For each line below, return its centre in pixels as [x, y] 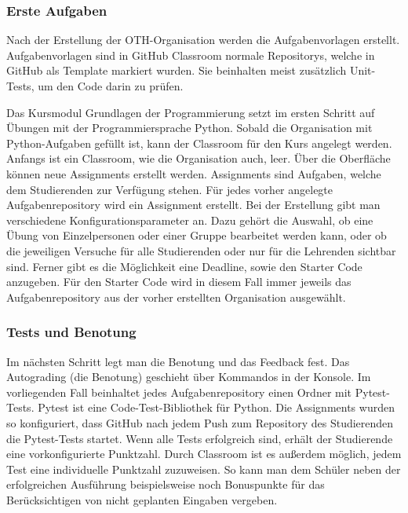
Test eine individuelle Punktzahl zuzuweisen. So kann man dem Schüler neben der [204, 469]
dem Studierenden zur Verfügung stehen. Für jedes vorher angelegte [170, 189]
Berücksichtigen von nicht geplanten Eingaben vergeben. [142, 499]
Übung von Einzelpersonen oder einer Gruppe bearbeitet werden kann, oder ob [197, 235]
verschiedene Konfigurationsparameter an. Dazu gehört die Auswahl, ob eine [190, 220]
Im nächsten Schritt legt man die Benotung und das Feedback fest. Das [178, 361]
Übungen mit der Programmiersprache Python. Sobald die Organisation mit [189, 128]
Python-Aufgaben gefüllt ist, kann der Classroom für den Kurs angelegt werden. [199, 143]
